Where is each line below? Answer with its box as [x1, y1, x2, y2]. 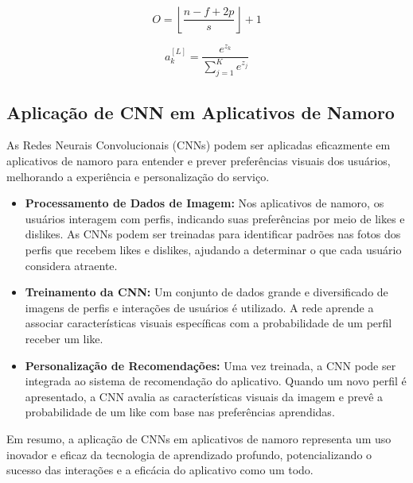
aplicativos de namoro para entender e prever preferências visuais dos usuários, [6, 153, 391, 169]
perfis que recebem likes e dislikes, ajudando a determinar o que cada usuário [25, 241, 402, 258]
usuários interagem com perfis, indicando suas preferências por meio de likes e [25, 210, 405, 226]
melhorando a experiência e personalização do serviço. [6, 168, 270, 184]
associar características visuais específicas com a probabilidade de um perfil [25, 315, 392, 331]
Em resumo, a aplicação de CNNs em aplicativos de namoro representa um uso [6, 430, 392, 446]
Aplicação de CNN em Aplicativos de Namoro [6, 99, 395, 124]
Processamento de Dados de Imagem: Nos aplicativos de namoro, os [25, 195, 384, 211]
